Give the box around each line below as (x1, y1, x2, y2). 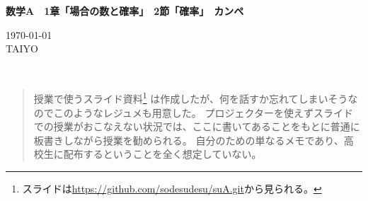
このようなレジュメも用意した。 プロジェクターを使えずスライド (53, 105, 353, 120)
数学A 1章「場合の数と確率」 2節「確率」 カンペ (6, 4, 244, 18)
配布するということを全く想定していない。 (63, 147, 262, 161)
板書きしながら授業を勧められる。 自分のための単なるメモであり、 (33, 132, 344, 147)
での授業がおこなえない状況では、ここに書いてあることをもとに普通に (33, 119, 360, 134)
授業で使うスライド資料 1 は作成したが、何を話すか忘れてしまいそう (33, 89, 348, 106)
